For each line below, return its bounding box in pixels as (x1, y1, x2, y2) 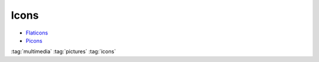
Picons (25, 37, 43, 44)
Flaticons (25, 29, 48, 36)
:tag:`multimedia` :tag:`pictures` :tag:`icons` (11, 48, 116, 55)
